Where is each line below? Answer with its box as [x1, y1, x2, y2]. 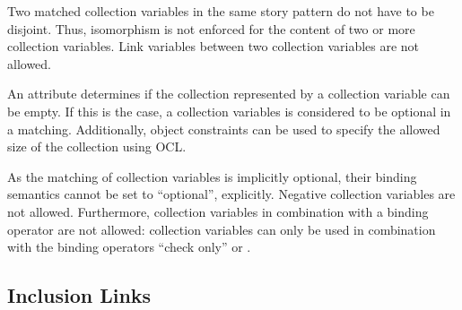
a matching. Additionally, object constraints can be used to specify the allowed [7, 119, 440, 138]
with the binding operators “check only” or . [7, 237, 251, 256]
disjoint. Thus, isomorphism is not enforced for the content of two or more [7, 19, 415, 38]
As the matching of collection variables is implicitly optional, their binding [7, 167, 417, 185]
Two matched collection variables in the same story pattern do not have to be [7, 2, 434, 20]
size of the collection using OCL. [7, 137, 187, 156]
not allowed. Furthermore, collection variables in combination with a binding [7, 202, 429, 220]
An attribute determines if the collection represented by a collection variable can [7, 84, 450, 103]
